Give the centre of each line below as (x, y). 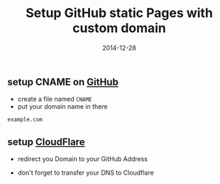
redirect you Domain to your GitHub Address (82, 159)
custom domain (119, 28)
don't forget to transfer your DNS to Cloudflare (86, 173)
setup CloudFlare (46, 142)
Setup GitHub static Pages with (119, 13)
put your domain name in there (62, 107)
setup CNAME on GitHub (63, 82)
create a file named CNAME (55, 99)
